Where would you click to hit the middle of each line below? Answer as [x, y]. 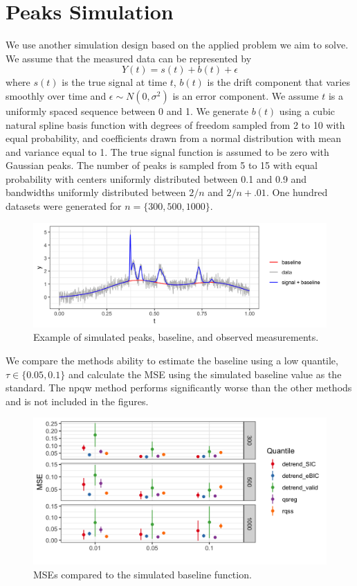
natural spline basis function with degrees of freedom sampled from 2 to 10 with [175, 124]
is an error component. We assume [246, 95]
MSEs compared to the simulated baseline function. [143, 574]
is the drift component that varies [278, 82]
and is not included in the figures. [77, 401]
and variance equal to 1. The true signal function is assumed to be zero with [167, 151]
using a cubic [307, 110]
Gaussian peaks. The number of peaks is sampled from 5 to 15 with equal [162, 165]
